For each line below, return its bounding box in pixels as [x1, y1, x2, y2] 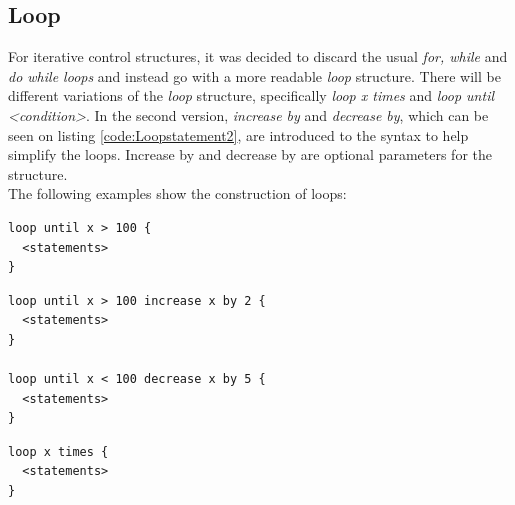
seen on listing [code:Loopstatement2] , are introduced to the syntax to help [8, 124, 469, 145]
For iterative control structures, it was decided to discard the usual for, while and [8, 46, 508, 67]
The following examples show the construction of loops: [8, 183, 347, 204]
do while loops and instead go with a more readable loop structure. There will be [8, 65, 501, 86]
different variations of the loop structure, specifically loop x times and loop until [8, 85, 495, 106]
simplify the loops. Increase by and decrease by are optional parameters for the [8, 144, 492, 165]
